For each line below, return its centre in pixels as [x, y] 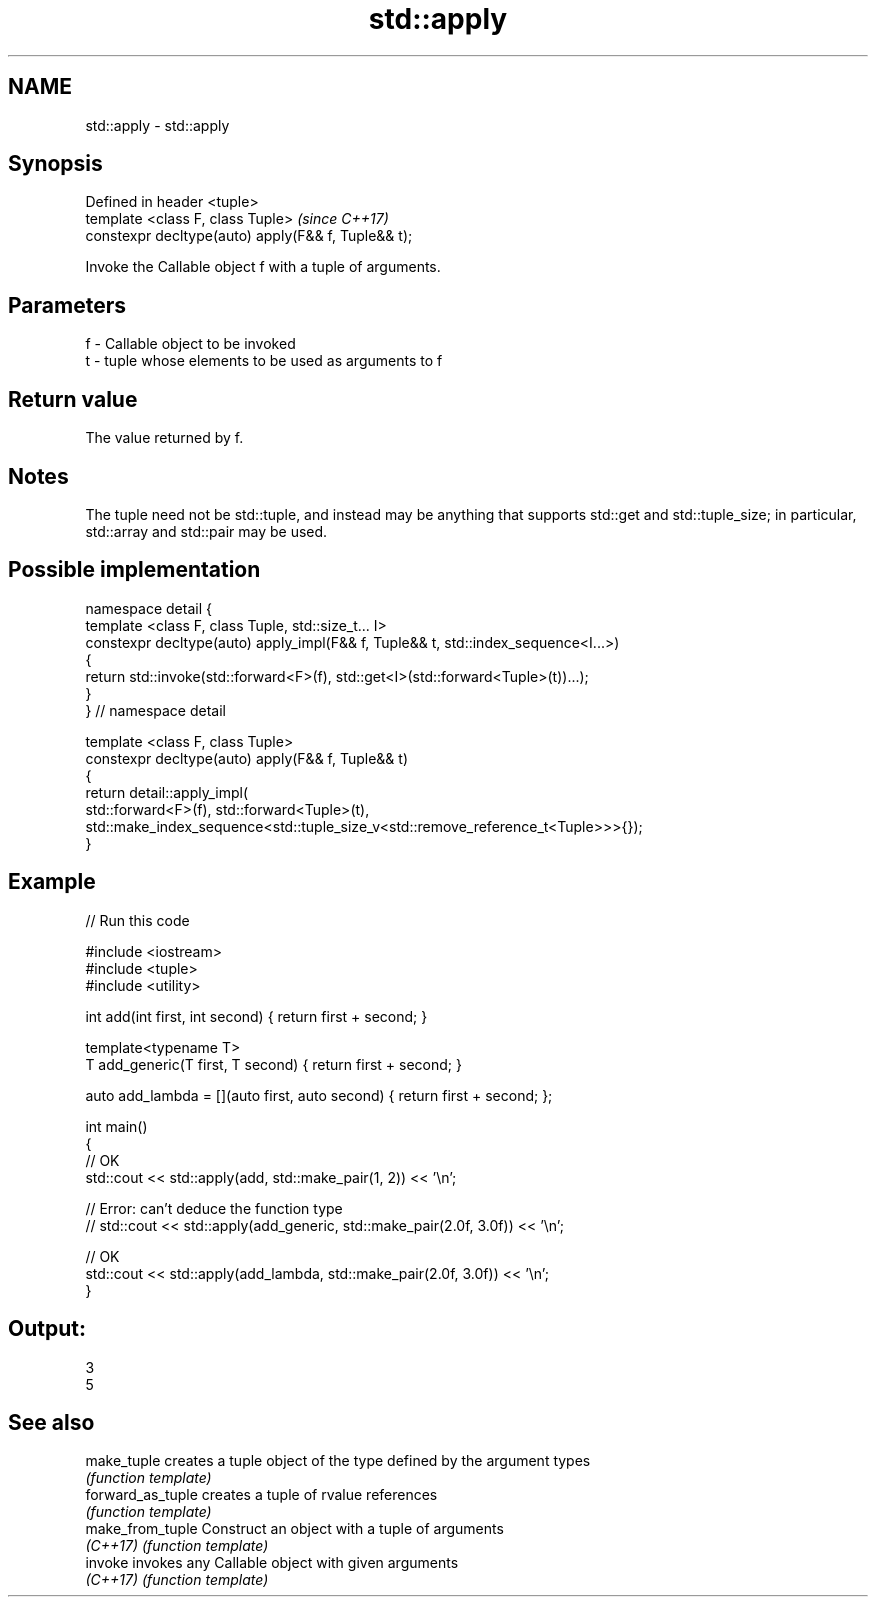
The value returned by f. [164, 438]
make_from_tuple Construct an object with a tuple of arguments [294, 1529]
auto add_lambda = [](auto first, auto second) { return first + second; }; [319, 1095]
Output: [47, 1329]
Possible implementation [134, 570]
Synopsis [55, 164]
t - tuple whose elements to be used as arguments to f [264, 361]
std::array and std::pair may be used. [206, 531]
